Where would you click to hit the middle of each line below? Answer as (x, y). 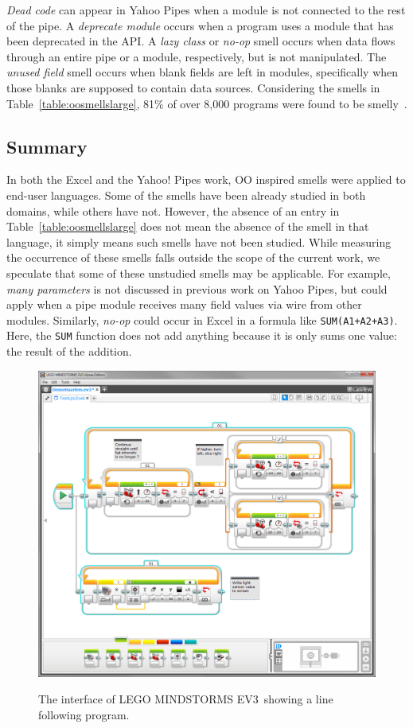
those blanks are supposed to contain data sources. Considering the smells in (193, 87)
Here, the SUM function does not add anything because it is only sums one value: (202, 335)
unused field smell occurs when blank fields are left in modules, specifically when (203, 72)
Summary (47, 146)
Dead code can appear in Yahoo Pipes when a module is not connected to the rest (206, 10)
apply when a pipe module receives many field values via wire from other (184, 304)
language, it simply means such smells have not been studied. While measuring (199, 241)
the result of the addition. (69, 351)
